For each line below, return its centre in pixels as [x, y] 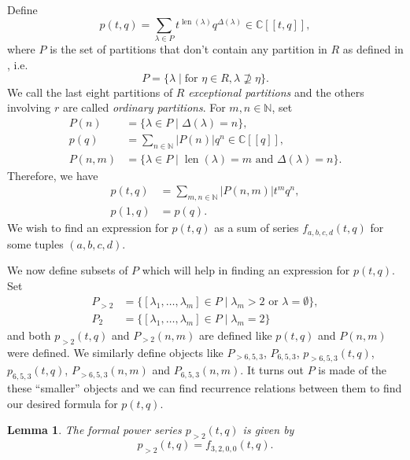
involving [29, 107]
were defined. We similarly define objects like [115, 352]
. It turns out [272, 370]
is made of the [353, 370]
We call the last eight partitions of [90, 92]
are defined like [236, 335]
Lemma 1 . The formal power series [94, 430]
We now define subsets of [68, 270]
